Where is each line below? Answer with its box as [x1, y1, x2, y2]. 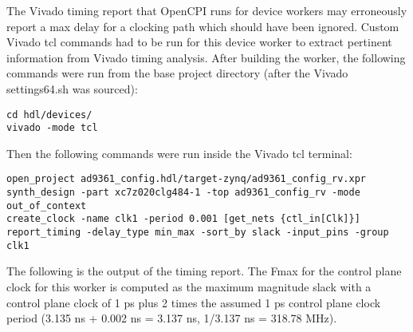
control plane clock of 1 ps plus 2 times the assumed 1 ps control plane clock [6, 294, 381, 310]
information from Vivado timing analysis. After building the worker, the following [6, 49, 406, 65]
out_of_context [6, 200, 87, 211]
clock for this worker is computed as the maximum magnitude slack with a [6, 279, 372, 294]
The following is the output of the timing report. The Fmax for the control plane [6, 263, 402, 279]
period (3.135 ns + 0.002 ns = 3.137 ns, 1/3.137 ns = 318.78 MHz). [6, 310, 337, 326]
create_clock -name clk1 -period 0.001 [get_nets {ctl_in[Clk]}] [6, 213, 360, 225]
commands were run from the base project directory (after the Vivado [6, 65, 348, 81]
